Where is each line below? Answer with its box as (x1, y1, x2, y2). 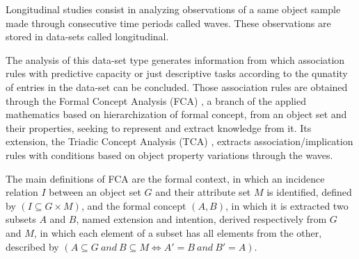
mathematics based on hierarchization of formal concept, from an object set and (6, 107, 347, 122)
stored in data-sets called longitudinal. (6, 29, 169, 44)
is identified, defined (266, 185, 352, 199)
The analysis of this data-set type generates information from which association (6, 52, 345, 67)
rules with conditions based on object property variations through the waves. (6, 147, 333, 162)
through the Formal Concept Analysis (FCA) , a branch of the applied (6, 93, 306, 108)
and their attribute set (155, 185, 251, 199)
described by (6, 239, 59, 253)
